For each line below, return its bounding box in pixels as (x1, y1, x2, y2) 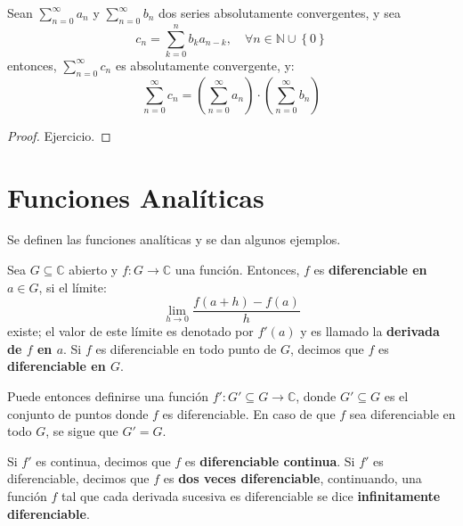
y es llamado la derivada (300, 322, 440, 341)
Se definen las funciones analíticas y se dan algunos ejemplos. (7, 230, 341, 249)
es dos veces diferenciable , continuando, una (163, 469, 422, 488)
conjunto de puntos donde (7, 404, 149, 423)
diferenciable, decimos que (7, 469, 150, 488)
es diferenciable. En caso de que (162, 404, 336, 423)
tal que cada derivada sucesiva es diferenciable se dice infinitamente (61, 487, 441, 505)
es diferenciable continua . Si (184, 451, 355, 470)
